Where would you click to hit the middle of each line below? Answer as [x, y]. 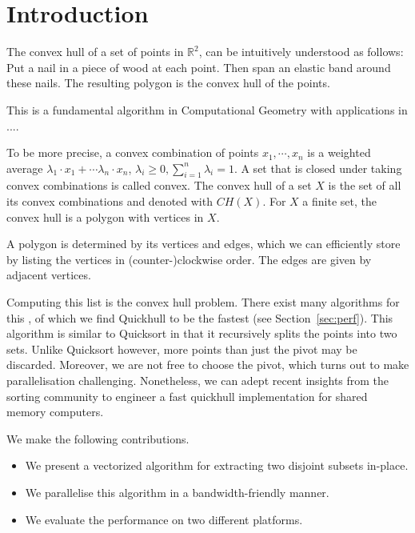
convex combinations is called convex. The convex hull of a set [159, 185]
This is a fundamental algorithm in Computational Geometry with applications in [207, 109]
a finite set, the [339, 201]
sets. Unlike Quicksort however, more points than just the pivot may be [182, 349]
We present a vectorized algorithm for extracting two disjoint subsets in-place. [217, 465]
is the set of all [365, 185]
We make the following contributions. [98, 438]
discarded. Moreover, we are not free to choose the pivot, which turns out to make [208, 365]
